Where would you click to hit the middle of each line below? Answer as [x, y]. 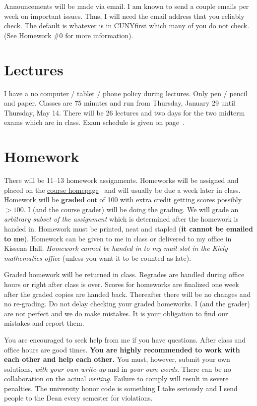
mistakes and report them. [44, 323]
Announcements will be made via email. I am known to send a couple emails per [127, 6]
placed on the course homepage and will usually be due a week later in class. [122, 190]
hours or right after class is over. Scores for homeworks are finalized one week [122, 284]
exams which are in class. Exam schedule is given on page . [94, 122]
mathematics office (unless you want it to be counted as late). [98, 258]
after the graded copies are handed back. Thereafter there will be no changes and [128, 294]
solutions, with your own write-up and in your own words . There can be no [118, 369]
